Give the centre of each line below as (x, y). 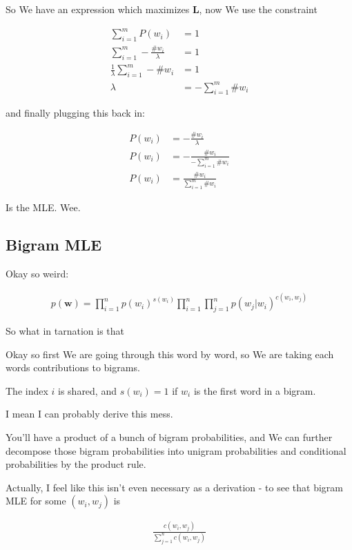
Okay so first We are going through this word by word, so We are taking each (170, 354)
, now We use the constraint (258, 9)
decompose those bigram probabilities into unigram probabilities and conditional (176, 450)
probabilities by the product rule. (76, 464)
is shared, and (87, 390)
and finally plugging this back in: (75, 113)
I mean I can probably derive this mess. (89, 414)
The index (27, 390)
